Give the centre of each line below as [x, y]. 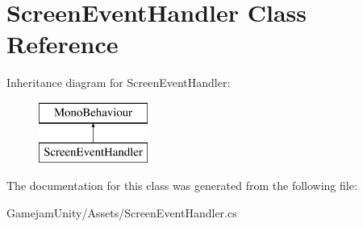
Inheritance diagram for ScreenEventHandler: [119, 83]
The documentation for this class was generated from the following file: [182, 186]
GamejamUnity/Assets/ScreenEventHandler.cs [122, 212]
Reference [63, 44]
